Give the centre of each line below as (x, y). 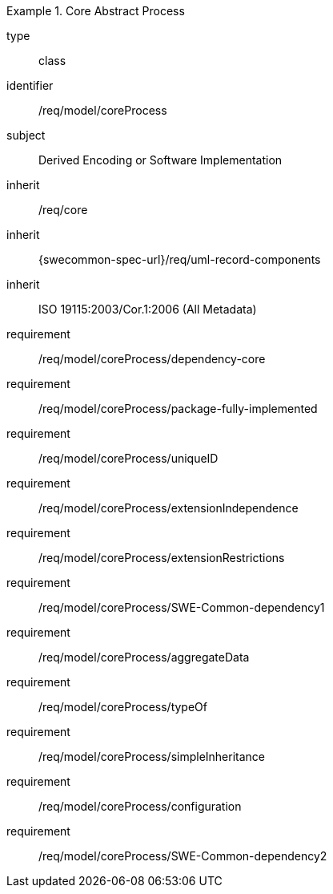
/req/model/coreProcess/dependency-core (152, 359)
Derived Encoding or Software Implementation (160, 160)
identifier (30, 85)
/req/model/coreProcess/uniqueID (128, 458)
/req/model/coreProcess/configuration (140, 806)
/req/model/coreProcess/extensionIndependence (169, 508)
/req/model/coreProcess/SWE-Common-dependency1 (182, 607)
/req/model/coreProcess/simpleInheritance (152, 756)
